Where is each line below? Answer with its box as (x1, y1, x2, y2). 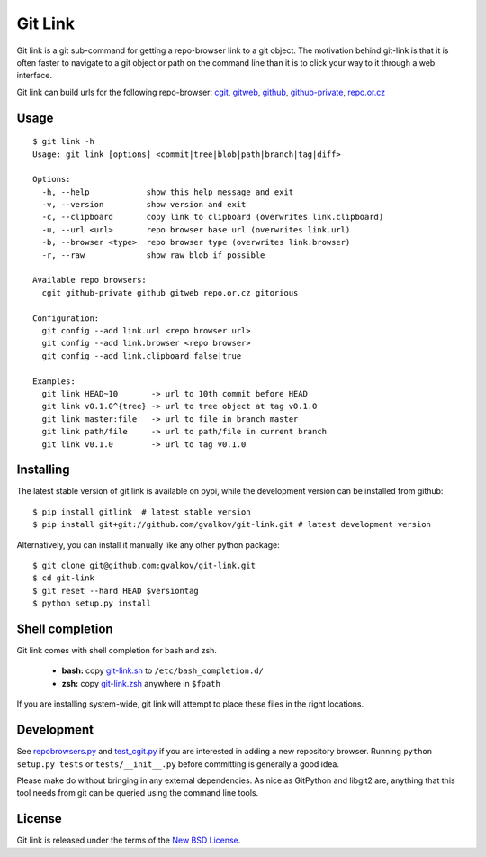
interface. (16, 70, 53, 81)
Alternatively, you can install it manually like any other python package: (16, 539, 281, 550)
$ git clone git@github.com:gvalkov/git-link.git (32, 560, 256, 570)
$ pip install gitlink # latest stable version (32, 506, 251, 517)
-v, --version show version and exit (41, 199, 247, 210)
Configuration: (32, 313, 100, 324)
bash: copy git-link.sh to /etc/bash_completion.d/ (61, 665, 265, 676)
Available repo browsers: (32, 275, 148, 286)
